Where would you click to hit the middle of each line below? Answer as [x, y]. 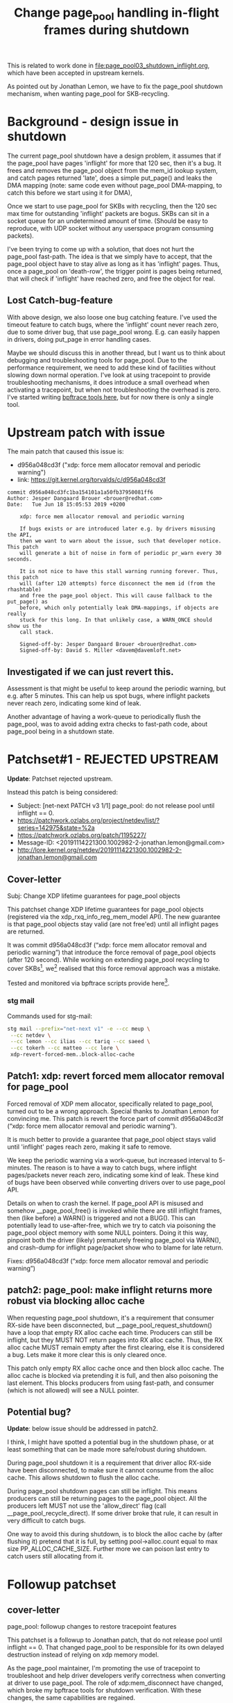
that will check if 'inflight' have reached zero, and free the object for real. [111, 279]
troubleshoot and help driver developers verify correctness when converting [116, 1676]
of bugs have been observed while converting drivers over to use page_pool [116, 1182]
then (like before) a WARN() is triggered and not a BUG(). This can [102, 1218]
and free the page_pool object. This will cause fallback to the [116, 596]
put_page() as [28, 602]
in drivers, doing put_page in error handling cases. [79, 339]
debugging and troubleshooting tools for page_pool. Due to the [97, 360]
